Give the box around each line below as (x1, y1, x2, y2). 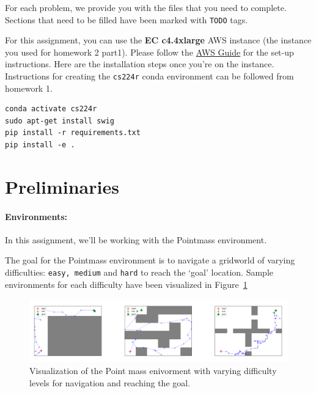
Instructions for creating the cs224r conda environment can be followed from (5, 70, 294, 83)
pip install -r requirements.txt (5, 128, 141, 138)
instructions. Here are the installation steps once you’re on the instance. (5, 57, 274, 70)
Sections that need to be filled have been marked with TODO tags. (5, 13, 248, 26)
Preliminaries (5, 174, 119, 199)
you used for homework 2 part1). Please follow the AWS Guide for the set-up (5, 45, 294, 58)
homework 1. (5, 81, 53, 94)
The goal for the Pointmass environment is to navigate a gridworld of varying (5, 254, 295, 266)
